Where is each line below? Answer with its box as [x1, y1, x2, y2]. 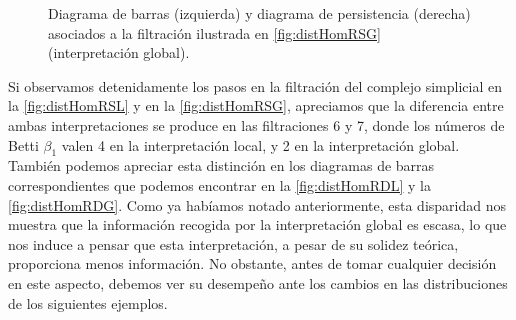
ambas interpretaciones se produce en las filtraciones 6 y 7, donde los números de [8, 114, 505, 135]
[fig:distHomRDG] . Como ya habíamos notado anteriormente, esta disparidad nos [8, 194, 507, 215]
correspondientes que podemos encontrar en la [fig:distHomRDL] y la [8, 174, 432, 195]
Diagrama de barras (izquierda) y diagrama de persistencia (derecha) [48, 3, 471, 23]
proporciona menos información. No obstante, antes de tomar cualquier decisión [8, 253, 497, 274]
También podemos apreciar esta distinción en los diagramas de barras [8, 155, 435, 176]
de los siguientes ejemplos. [8, 292, 168, 313]
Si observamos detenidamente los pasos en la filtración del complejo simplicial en [8, 75, 503, 96]
